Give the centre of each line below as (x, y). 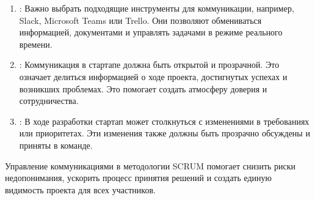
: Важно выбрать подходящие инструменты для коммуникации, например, (157, 8)
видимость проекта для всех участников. (80, 189)
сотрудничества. (49, 101)
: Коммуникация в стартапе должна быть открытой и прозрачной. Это (149, 65)
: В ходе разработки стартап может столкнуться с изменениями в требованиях (164, 121)
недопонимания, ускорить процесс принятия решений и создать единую (139, 178)
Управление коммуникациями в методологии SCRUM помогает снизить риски (150, 165)
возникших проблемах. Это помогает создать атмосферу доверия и (143, 88)
